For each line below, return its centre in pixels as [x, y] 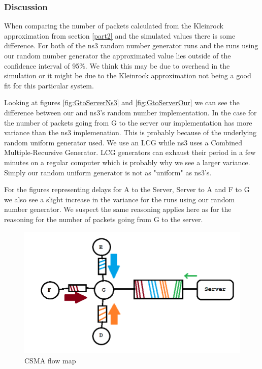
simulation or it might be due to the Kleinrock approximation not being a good [128, 75]
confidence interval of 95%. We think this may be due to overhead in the [117, 65]
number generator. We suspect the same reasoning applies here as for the [118, 209]
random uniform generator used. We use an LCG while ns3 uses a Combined [123, 142]
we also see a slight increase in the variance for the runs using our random [120, 199]
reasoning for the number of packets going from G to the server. [104, 219]
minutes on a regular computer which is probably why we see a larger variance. [127, 162]
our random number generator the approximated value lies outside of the [118, 55]
